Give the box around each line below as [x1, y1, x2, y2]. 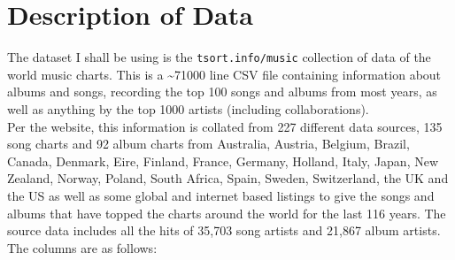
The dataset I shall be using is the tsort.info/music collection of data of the [7, 48, 431, 66]
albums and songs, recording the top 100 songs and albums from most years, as [7, 82, 437, 101]
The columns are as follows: [7, 238, 158, 256]
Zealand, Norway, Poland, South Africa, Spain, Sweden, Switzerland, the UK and [7, 169, 449, 187]
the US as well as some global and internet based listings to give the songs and [7, 186, 435, 204]
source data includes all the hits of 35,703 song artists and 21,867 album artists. [7, 221, 441, 240]
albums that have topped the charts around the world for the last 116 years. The [7, 203, 446, 222]
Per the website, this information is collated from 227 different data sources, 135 [7, 117, 443, 135]
